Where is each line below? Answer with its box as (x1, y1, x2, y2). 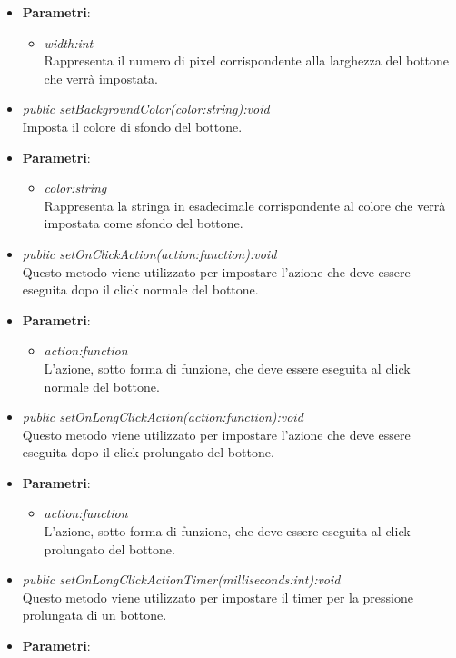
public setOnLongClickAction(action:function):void (22, 407, 303, 426)
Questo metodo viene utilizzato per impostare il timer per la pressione (22, 587, 414, 606)
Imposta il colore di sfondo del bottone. (22, 116, 243, 135)
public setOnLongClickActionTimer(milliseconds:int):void (22, 570, 341, 589)
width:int (44, 33, 94, 52)
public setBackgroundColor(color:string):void (22, 99, 270, 118)
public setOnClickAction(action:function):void (22, 244, 277, 263)
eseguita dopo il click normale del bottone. (22, 280, 259, 299)
